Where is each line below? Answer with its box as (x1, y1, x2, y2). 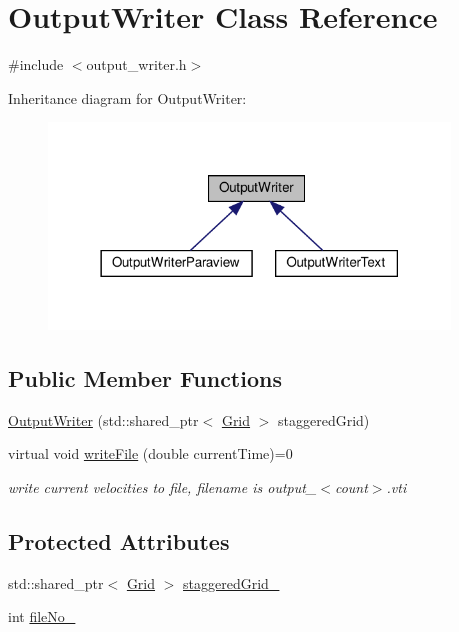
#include (8, 54, 64, 75)
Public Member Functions (8, 363, 282, 394)
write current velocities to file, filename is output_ (8, 477, 317, 498)
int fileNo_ (8, 606, 76, 627)
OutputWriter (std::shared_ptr (8, 409, 199, 430)
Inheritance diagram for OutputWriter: (8, 87, 247, 108)
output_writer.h (86, 54, 187, 75)
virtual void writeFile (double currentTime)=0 (8, 443, 293, 464)
